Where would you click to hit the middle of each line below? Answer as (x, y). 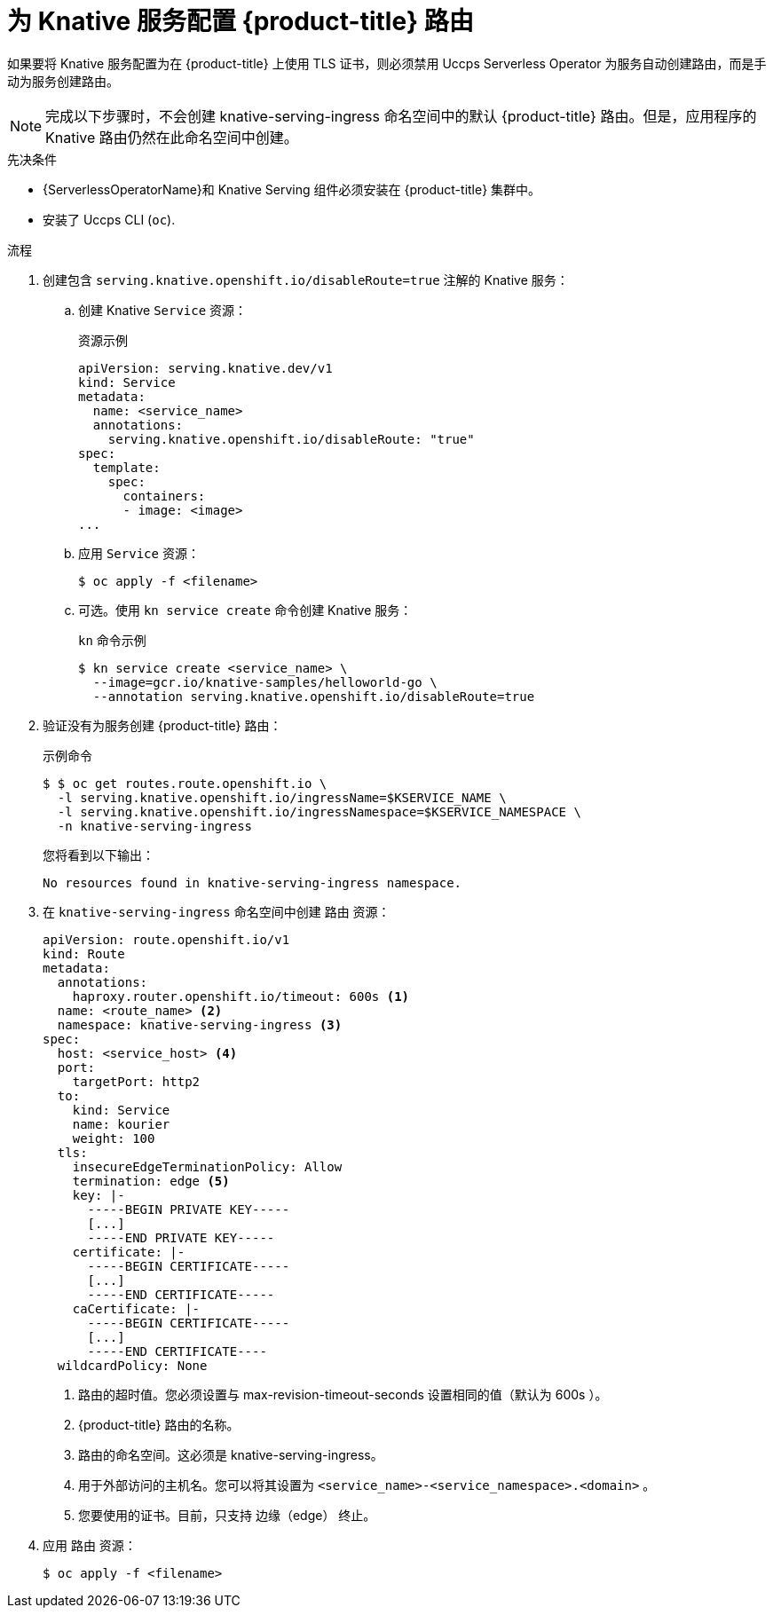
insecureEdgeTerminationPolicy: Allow (207, 1166)
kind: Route (84, 953)
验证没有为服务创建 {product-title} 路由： (162, 725)
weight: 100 (114, 1138)
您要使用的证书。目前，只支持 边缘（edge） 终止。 (227, 1515)
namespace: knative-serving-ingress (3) (200, 1024)
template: (126, 467)
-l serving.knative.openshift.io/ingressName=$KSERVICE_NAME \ (282, 797)
